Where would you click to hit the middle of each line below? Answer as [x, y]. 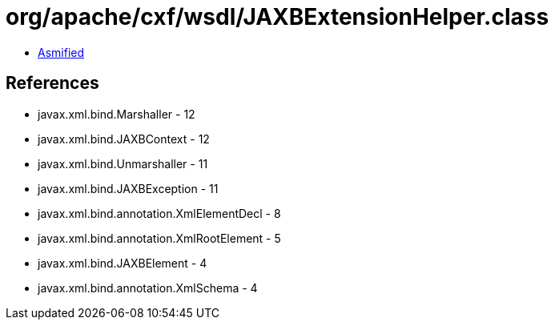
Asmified [61, 52]
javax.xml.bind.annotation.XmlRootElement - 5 [159, 238]
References [52, 83]
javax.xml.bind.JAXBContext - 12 [124, 139]
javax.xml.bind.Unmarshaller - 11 [123, 163]
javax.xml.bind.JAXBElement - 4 [123, 263]
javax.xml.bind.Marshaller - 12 [117, 114]
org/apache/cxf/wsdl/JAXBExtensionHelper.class [277, 17]
